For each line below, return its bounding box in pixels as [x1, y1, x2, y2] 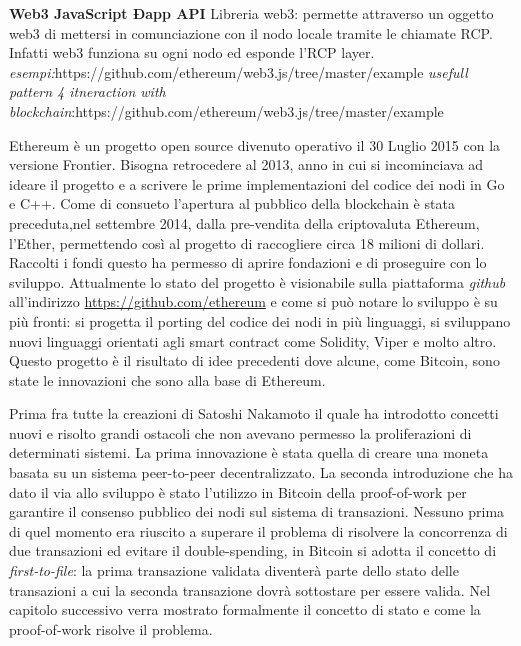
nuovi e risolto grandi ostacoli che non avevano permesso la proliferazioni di [9, 422, 472, 443]
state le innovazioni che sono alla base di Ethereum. [9, 369, 326, 390]
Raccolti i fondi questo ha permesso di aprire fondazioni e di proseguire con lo [9, 252, 487, 273]
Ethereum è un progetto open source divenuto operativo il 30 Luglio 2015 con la [9, 134, 501, 155]
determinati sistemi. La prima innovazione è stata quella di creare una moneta [9, 442, 489, 463]
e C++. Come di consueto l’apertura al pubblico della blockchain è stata [9, 193, 455, 214]
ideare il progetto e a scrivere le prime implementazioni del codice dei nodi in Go [9, 173, 505, 194]
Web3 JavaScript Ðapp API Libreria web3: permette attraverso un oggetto [9, 3, 494, 23]
